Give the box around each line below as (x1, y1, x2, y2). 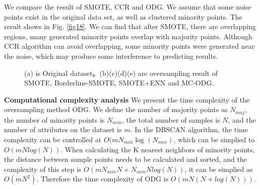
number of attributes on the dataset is (4, 124, 122, 135)
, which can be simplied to (173, 134, 255, 144)
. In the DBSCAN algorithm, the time (130, 124, 248, 135)
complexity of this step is (4, 163, 82, 174)
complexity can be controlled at (4, 134, 102, 144)
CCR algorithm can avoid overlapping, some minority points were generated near (4, 41, 255, 51)
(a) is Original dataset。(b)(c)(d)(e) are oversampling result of (24, 67, 218, 78)
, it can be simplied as (184, 163, 253, 174)
